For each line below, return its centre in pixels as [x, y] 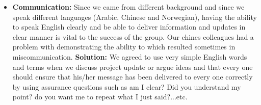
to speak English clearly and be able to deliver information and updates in [129, 27]
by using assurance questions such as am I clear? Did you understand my [127, 86]
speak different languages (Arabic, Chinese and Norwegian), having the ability [135, 17]
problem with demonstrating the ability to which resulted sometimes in [124, 47]
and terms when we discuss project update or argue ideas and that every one [133, 67]
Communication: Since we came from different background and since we [128, 7]
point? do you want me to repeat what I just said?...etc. [100, 97]
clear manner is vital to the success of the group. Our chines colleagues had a [133, 36]
